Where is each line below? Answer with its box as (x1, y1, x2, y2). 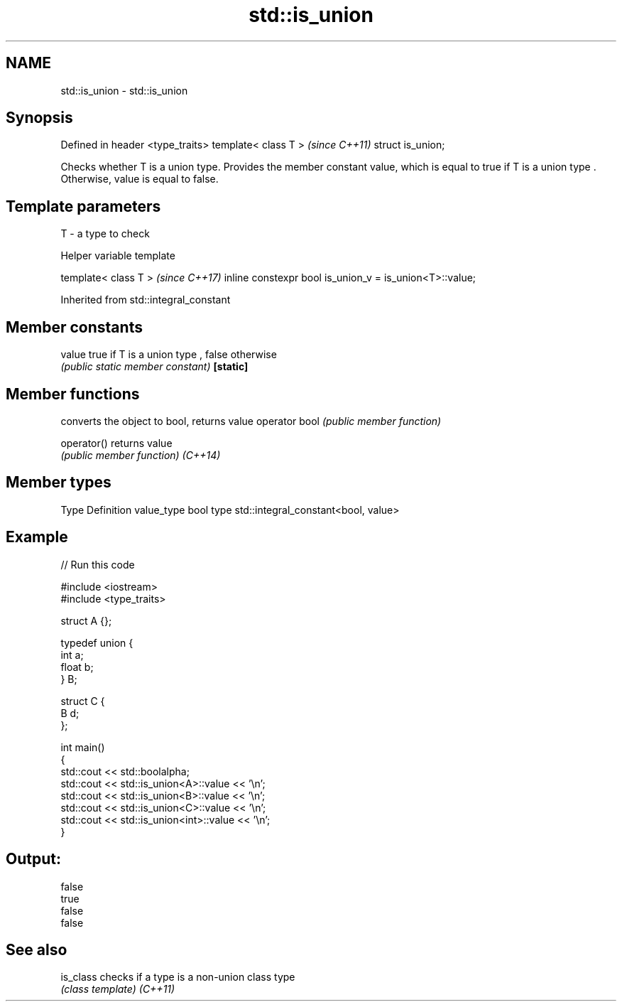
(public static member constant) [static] (60, 360, 249, 373)
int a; (60, 648, 84, 661)
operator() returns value (60, 436, 173, 449)
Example (6, 528, 68, 546)
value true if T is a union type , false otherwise (60, 348, 277, 361)
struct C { (60, 694, 105, 707)
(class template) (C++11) (60, 983, 175, 996)
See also (6, 940, 67, 959)
